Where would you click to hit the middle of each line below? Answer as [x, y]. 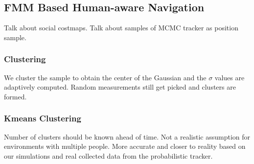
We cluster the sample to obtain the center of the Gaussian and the [105, 77]
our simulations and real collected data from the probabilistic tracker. [108, 155]
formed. [15, 96]
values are [230, 77]
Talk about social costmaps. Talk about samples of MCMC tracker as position [121, 28]
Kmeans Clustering [43, 118]
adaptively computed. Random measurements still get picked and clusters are [120, 87]
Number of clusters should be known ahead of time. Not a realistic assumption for [127, 136]
